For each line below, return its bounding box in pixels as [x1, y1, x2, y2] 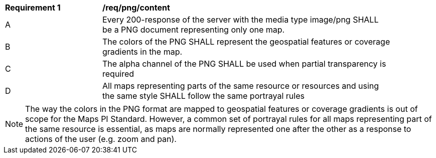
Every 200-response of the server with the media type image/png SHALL [102, 15, 379, 25]
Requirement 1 [5, 3, 61, 13]
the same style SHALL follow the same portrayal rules [102, 91, 305, 101]
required [102, 69, 134, 79]
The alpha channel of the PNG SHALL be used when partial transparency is [102, 59, 386, 69]
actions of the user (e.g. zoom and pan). [25, 134, 177, 144]
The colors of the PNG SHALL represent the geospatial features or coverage [102, 37, 390, 47]
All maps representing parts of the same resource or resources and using [102, 81, 379, 91]
